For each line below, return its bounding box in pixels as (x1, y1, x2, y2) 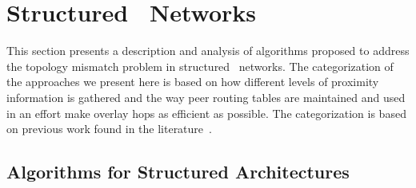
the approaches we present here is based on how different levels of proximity (6, 73, 379, 90)
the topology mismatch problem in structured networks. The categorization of (6, 57, 394, 74)
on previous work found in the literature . (6, 120, 212, 137)
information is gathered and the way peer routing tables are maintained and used (6, 88, 406, 105)
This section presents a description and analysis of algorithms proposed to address (6, 42, 410, 59)
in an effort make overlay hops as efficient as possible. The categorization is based (6, 104, 406, 121)
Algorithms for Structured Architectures (6, 159, 350, 184)
